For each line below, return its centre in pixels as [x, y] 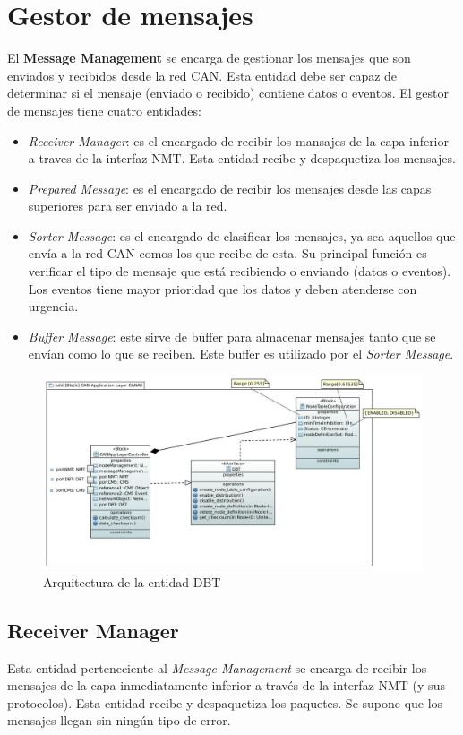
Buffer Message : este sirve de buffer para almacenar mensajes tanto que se [232, 336]
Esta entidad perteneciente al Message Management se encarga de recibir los [217, 667]
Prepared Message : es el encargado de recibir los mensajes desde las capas [230, 188]
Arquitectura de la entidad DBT [132, 581]
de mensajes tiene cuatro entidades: [104, 110]
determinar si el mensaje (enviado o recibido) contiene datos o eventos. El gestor [228, 93]
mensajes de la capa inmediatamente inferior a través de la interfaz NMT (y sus [226, 685]
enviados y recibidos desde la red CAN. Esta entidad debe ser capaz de [202, 75]
